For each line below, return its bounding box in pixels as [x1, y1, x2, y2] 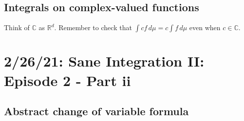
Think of [4, 22, 30, 33]
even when [189, 22, 221, 33]
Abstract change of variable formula [4, 104, 189, 119]
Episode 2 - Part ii [4, 70, 131, 90]
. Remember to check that [54, 22, 132, 33]
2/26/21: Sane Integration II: [4, 51, 205, 71]
